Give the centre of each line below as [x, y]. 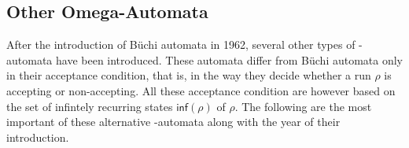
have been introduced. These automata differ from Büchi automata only [229, 59]
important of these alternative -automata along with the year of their [173, 122]
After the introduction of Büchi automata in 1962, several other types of [181, 44]
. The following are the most [303, 106]
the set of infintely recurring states [90, 106]
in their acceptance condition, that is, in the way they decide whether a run [189, 75]
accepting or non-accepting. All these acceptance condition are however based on [201, 90]
